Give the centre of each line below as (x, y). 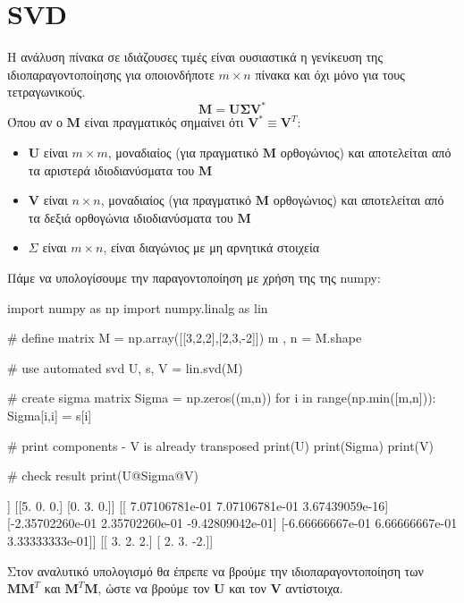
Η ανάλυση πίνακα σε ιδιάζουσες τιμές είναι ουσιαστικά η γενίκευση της (195, 57)
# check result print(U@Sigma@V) (103, 476)
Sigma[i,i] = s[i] (50, 415)
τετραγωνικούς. (46, 92)
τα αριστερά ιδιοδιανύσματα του (111, 170)
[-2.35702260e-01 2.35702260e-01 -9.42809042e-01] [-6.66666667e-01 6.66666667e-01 (232, 523)
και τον (248, 588)
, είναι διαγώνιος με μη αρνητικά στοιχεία (211, 247)
